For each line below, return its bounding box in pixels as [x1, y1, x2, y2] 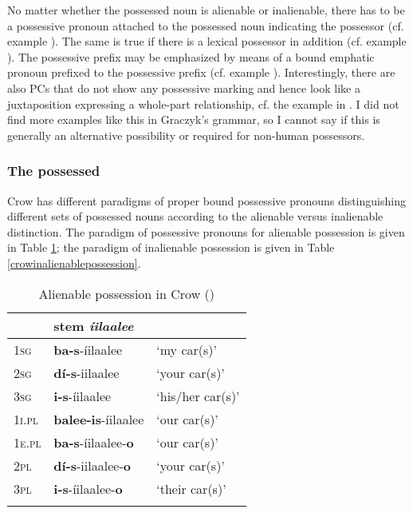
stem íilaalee [53, 316, 134, 335]
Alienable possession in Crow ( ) [38, 284, 214, 303]
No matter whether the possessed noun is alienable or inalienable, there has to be [7, 2, 405, 18]
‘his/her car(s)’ [156, 386, 240, 405]
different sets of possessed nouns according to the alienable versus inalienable [7, 208, 383, 225]
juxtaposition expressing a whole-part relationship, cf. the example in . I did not [7, 95, 399, 112]
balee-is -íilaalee [53, 409, 144, 428]
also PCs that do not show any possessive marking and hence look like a [7, 79, 360, 96]
